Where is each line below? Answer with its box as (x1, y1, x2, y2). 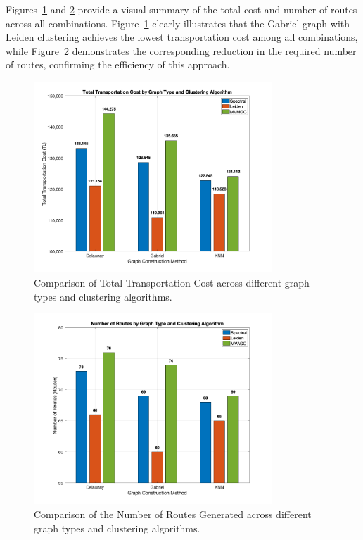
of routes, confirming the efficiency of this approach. (6, 57, 230, 72)
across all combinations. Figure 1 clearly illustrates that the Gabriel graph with (6, 15, 350, 30)
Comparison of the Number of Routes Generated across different (34, 507, 312, 522)
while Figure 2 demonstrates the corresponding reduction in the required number (6, 43, 357, 58)
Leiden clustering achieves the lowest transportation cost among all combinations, (6, 30, 358, 44)
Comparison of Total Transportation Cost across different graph (34, 275, 310, 289)
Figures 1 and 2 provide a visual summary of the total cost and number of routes (6, 2, 357, 16)
